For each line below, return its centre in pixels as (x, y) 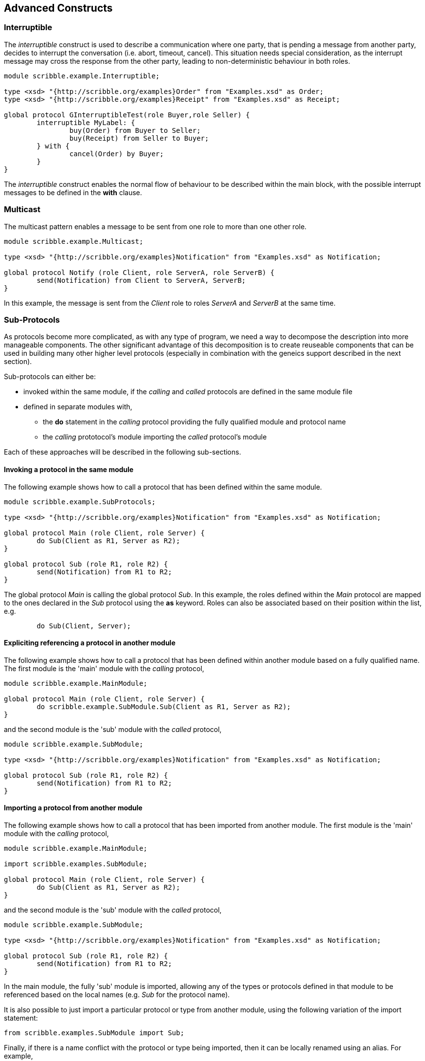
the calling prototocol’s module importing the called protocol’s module (155, 437)
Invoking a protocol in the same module (69, 469)
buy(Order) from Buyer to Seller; (135, 130)
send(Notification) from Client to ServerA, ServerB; (141, 280)
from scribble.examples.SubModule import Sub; (94, 1033)
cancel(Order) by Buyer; (116, 154)
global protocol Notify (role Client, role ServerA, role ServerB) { (139, 272)
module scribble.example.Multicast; (74, 241)
